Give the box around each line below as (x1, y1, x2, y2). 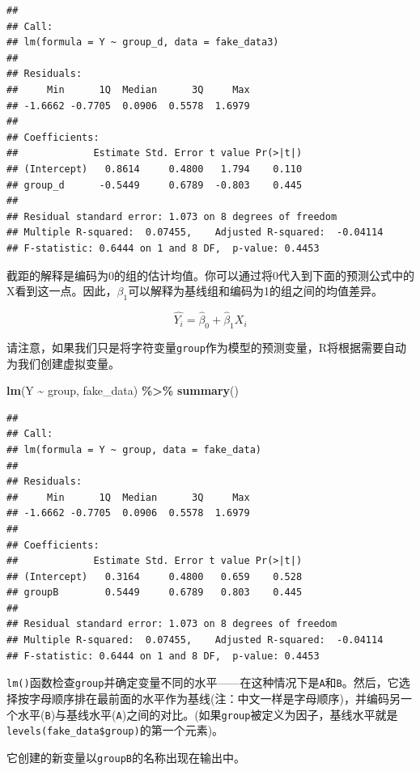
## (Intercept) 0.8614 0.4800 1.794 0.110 (6, 163, 303, 175)
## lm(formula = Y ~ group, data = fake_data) (6, 443, 261, 455)
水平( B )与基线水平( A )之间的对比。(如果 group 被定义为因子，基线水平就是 (17, 705, 398, 722)
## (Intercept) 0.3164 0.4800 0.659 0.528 (6, 570, 303, 582)
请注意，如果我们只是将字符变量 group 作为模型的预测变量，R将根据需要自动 (6, 338, 407, 355)
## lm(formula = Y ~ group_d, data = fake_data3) (6, 36, 279, 49)
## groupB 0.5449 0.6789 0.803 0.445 (6, 587, 303, 599)
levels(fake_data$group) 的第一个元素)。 (6, 722, 224, 739)
